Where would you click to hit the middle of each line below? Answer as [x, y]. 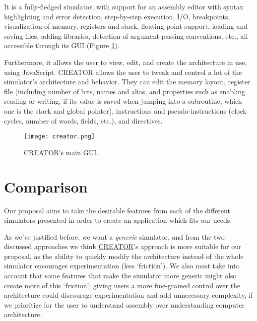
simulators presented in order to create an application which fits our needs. [118, 220]
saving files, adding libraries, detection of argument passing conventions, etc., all [126, 35]
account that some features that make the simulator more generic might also [120, 276]
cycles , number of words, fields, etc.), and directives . [83, 120]
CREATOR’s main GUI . [61, 152]
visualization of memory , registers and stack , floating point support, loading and [126, 26]
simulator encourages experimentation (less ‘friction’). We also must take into [122, 266]
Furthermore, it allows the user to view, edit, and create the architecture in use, [126, 62]
